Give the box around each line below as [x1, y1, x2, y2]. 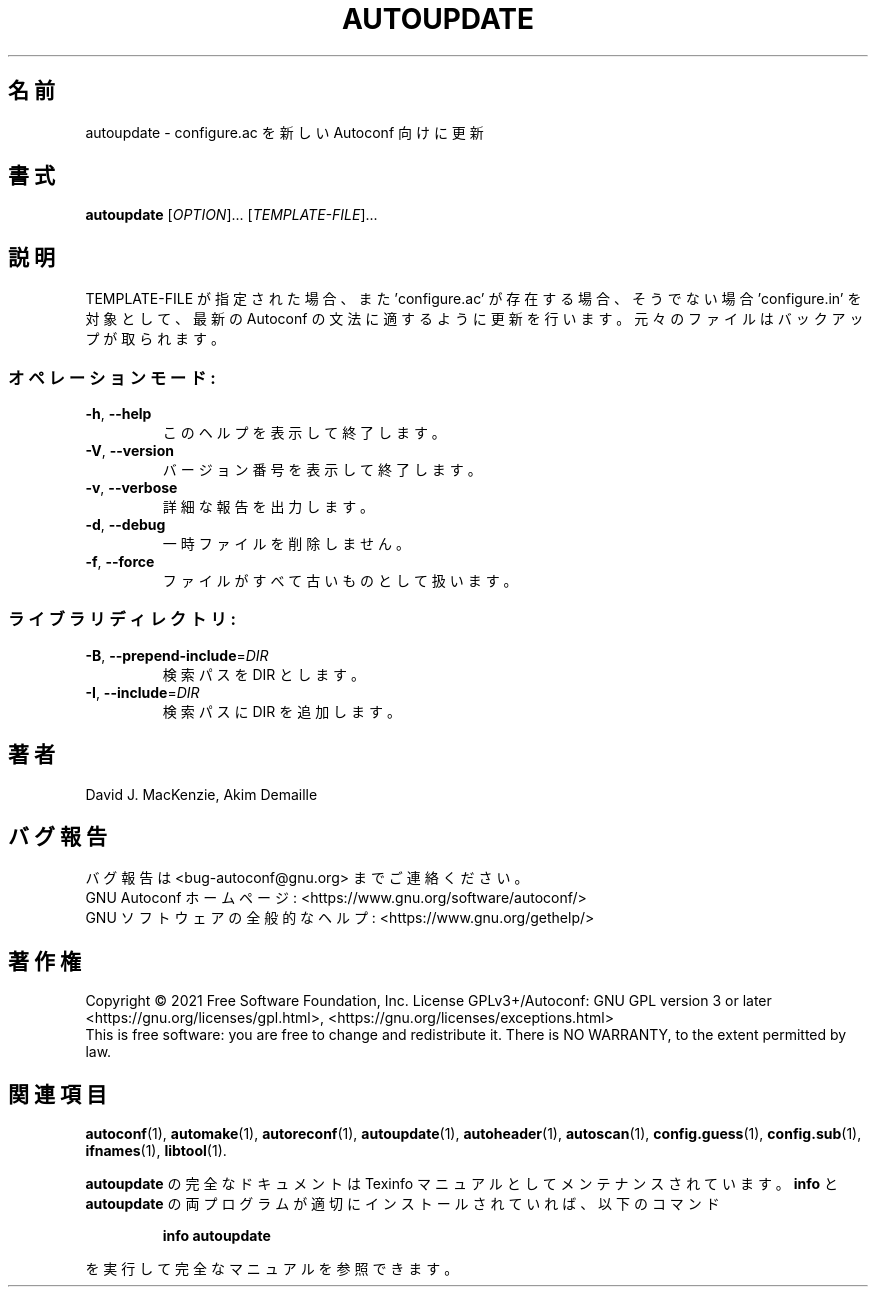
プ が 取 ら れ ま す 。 [85, 330, 225, 348]
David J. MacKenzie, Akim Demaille [85, 785, 318, 803]
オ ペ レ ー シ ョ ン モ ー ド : [8, 367, 216, 388]
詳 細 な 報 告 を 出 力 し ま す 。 [162, 498, 375, 516]
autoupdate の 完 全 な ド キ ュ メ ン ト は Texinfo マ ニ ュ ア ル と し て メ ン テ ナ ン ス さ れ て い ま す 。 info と [85, 1175, 839, 1193]
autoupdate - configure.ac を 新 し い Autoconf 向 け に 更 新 [85, 123, 484, 141]
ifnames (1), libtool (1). [85, 1142, 227, 1160]
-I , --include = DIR [85, 683, 200, 701]
